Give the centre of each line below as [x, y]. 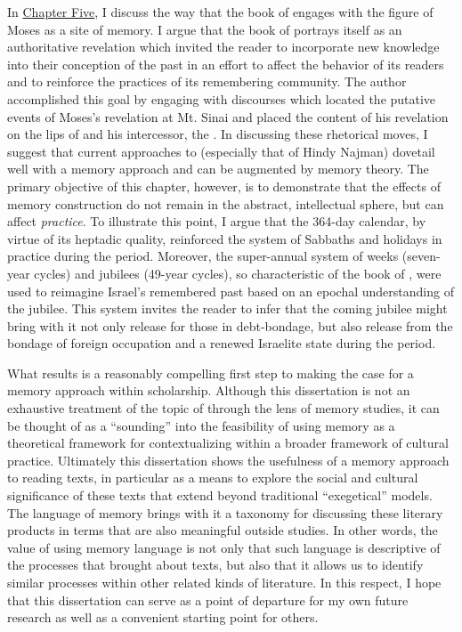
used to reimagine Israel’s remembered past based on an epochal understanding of [231, 291]
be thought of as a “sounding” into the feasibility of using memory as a [201, 425]
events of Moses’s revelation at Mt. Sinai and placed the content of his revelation [228, 116]
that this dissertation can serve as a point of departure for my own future [208, 600]
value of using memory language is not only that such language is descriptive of [224, 547]
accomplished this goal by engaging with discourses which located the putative [222, 98]
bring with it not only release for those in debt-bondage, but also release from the [230, 325]
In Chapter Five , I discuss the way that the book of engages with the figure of [220, 12]
